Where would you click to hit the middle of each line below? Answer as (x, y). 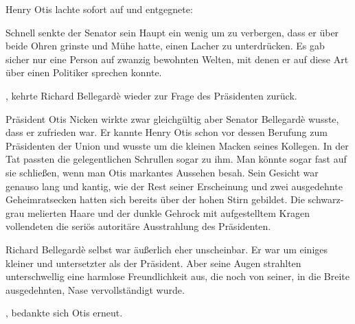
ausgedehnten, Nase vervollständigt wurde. (95, 289)
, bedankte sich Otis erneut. (64, 313)
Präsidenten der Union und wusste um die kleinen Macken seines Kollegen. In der (177, 145)
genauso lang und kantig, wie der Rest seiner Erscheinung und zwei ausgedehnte (174, 186)
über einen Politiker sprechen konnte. (84, 72)
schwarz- (326, 199)
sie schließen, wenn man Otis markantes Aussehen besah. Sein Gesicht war (162, 172)
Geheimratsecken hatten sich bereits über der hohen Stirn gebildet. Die (155, 199)
